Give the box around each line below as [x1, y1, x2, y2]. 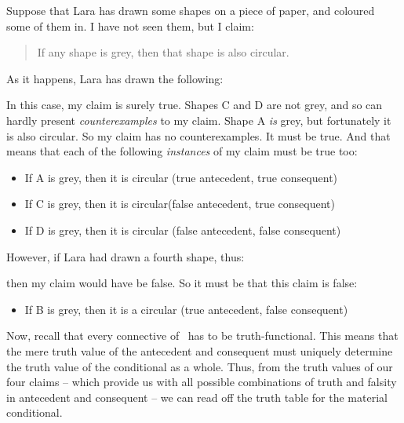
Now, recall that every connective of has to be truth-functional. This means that [6, 327, 399, 344]
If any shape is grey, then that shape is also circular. [37, 44, 289, 60]
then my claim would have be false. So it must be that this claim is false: [6, 275, 358, 291]
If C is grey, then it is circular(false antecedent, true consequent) [24, 195, 335, 212]
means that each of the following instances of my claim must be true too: [6, 143, 358, 159]
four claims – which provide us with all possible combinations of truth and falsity [6, 374, 397, 390]
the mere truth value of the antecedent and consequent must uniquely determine [6, 342, 393, 359]
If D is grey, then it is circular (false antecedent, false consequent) [24, 221, 341, 238]
